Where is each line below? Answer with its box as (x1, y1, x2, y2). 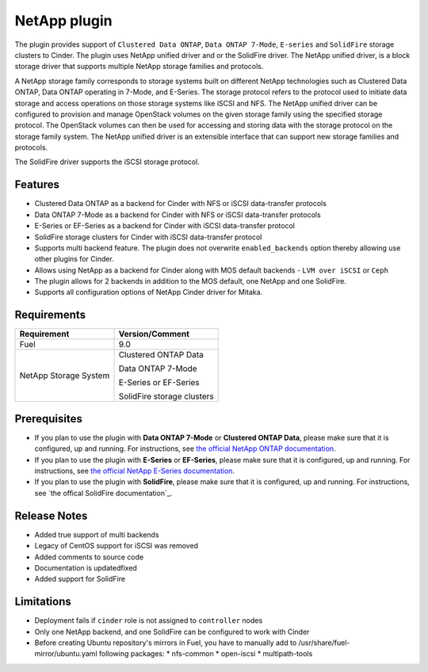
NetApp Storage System (19, 370, 110, 381)
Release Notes (14, 509, 88, 522)
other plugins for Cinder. (34, 254, 114, 264)
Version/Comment (118, 329, 190, 340)
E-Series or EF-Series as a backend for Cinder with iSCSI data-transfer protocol (34, 221, 295, 231)
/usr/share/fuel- (298, 638, 350, 647)
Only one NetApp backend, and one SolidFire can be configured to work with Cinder (34, 627, 310, 636)
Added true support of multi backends (34, 529, 159, 539)
